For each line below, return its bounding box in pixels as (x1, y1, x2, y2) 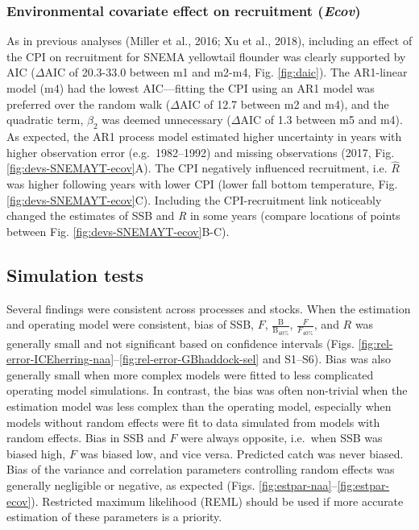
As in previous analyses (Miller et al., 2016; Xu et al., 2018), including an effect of (6, 32, 413, 49)
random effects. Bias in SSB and (6, 429, 166, 446)
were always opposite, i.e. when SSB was (180, 429, 383, 446)
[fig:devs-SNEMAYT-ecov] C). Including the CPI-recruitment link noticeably (6, 191, 382, 208)
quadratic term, (6, 111, 84, 128)
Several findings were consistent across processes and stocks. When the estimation (6, 300, 411, 317)
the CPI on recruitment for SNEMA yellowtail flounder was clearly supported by (6, 48, 406, 64)
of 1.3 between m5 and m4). (264, 111, 403, 128)
